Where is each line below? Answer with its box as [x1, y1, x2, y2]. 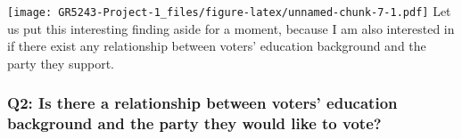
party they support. [7, 53, 114, 72]
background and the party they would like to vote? [7, 112, 382, 135]
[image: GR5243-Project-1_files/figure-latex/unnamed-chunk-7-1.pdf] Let [7, 2, 451, 20]
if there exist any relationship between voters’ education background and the [7, 37, 426, 55]
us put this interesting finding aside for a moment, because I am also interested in [7, 19, 455, 37]
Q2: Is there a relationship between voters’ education [7, 92, 398, 114]
